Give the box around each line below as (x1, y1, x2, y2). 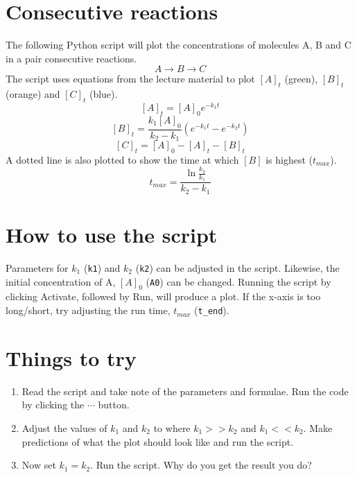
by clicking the (21, 397, 85, 412)
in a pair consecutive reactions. (6, 51, 137, 65)
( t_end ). (194, 303, 229, 318)
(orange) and (6, 87, 60, 101)
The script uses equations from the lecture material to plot (6, 71, 255, 86)
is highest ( (265, 152, 313, 166)
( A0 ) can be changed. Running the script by (146, 274, 331, 288)
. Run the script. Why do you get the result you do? (90, 458, 312, 472)
